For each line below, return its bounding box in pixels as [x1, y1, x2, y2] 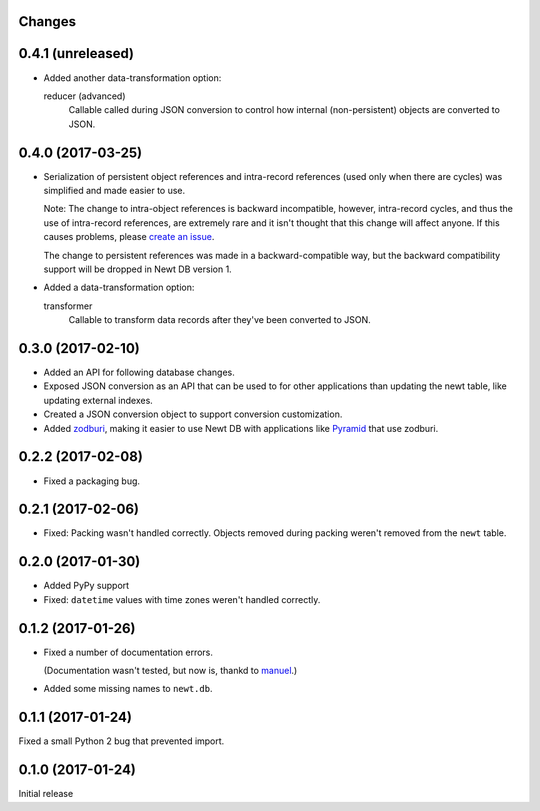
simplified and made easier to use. [43, 185, 186, 196]
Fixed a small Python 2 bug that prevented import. [18, 735, 225, 747]
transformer [43, 300, 93, 312]
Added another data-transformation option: [43, 71, 222, 84]
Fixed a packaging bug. [43, 475, 140, 487]
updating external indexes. [43, 394, 154, 406]
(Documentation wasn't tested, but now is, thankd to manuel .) [43, 665, 298, 676]
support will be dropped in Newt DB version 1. [43, 263, 232, 275]
